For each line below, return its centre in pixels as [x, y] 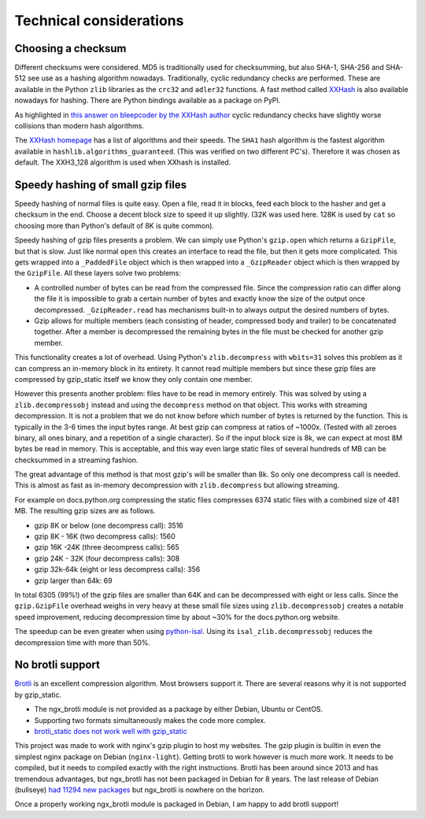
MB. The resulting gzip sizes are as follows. [85, 511]
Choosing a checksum [70, 48]
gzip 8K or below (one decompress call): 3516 [109, 525]
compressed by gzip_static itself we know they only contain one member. [134, 379]
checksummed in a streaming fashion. [76, 460]
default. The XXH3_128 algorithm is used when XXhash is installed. [123, 162]
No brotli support [57, 665]
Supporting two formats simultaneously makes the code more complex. [150, 720]
